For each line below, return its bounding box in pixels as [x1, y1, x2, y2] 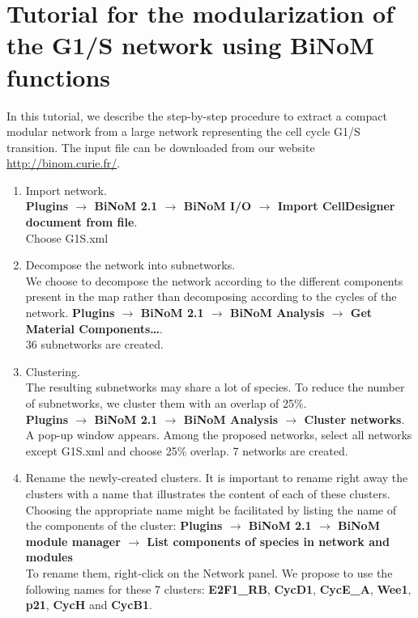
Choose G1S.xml [25, 229, 109, 246]
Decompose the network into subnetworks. [25, 256, 236, 273]
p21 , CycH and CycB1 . [25, 596, 152, 613]
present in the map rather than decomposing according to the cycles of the [25, 288, 397, 305]
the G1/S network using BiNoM [6, 28, 374, 61]
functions [6, 60, 111, 93]
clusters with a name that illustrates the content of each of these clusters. [25, 485, 390, 502]
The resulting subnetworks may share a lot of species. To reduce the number [25, 379, 405, 396]
